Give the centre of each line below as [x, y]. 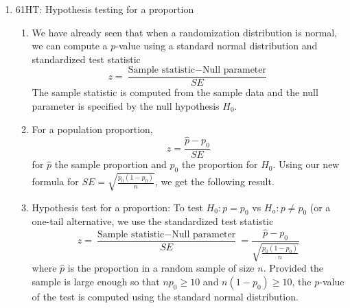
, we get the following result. [214, 181]
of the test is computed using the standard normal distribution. [165, 297]
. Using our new [306, 164]
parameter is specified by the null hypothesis [126, 106]
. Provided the [293, 268]
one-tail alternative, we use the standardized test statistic [153, 221]
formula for [55, 181]
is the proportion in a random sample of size [161, 268]
